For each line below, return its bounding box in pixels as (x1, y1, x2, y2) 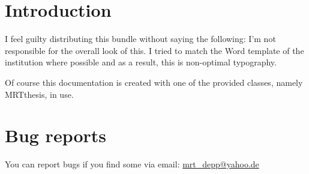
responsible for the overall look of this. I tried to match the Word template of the (5, 44, 304, 56)
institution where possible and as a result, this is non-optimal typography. (5, 56, 277, 68)
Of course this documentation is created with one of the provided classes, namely (5, 76, 303, 88)
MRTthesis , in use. (5, 88, 74, 100)
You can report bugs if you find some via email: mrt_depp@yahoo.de (5, 158, 259, 170)
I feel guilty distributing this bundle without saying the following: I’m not (5, 32, 276, 45)
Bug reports (5, 123, 107, 148)
